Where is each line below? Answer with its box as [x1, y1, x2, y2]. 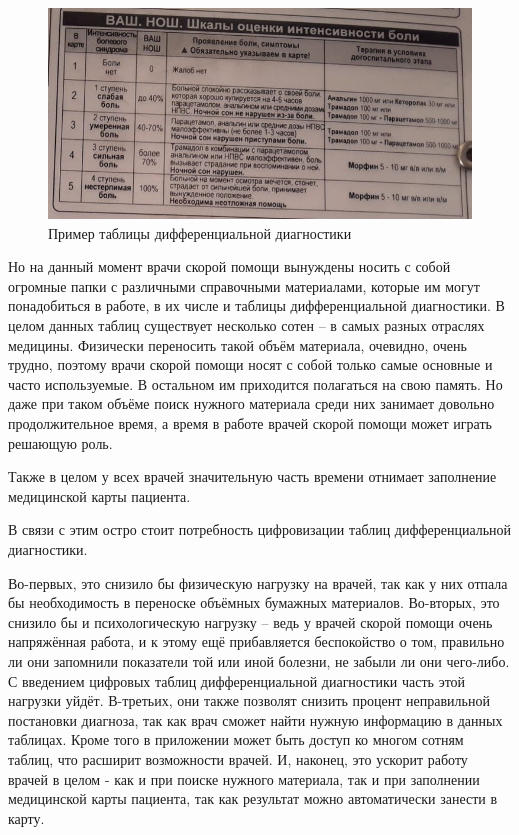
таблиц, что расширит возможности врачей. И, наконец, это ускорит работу [8, 748, 468, 769]
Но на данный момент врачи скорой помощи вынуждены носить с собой [8, 256, 451, 277]
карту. [8, 807, 45, 828]
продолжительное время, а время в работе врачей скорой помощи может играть [8, 413, 492, 434]
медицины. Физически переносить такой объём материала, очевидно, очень [8, 334, 467, 355]
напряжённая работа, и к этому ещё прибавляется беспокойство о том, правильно [8, 631, 505, 652]
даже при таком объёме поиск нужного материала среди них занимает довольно [8, 393, 495, 414]
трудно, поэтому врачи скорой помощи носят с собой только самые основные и [8, 354, 493, 375]
